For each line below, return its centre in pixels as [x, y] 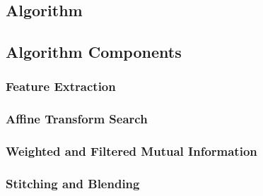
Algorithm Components [94, 52]
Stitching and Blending [73, 184]
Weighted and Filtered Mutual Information [131, 151]
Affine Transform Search [77, 119]
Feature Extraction [61, 86]
